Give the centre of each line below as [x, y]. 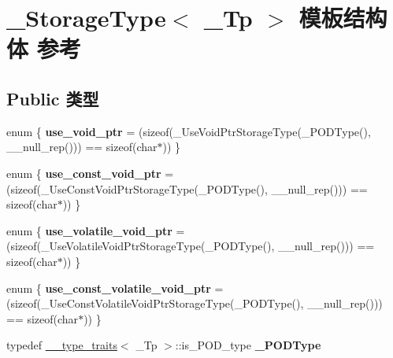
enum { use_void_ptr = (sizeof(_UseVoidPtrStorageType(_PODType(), [189, 131]
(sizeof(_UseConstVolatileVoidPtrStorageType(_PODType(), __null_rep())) [195, 303]
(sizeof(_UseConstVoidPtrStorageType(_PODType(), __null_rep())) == [187, 188]
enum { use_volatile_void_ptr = [96, 230]
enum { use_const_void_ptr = [90, 173]
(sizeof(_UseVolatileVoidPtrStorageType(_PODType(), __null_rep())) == [191, 246]
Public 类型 [53, 98]
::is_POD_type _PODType [248, 345]
